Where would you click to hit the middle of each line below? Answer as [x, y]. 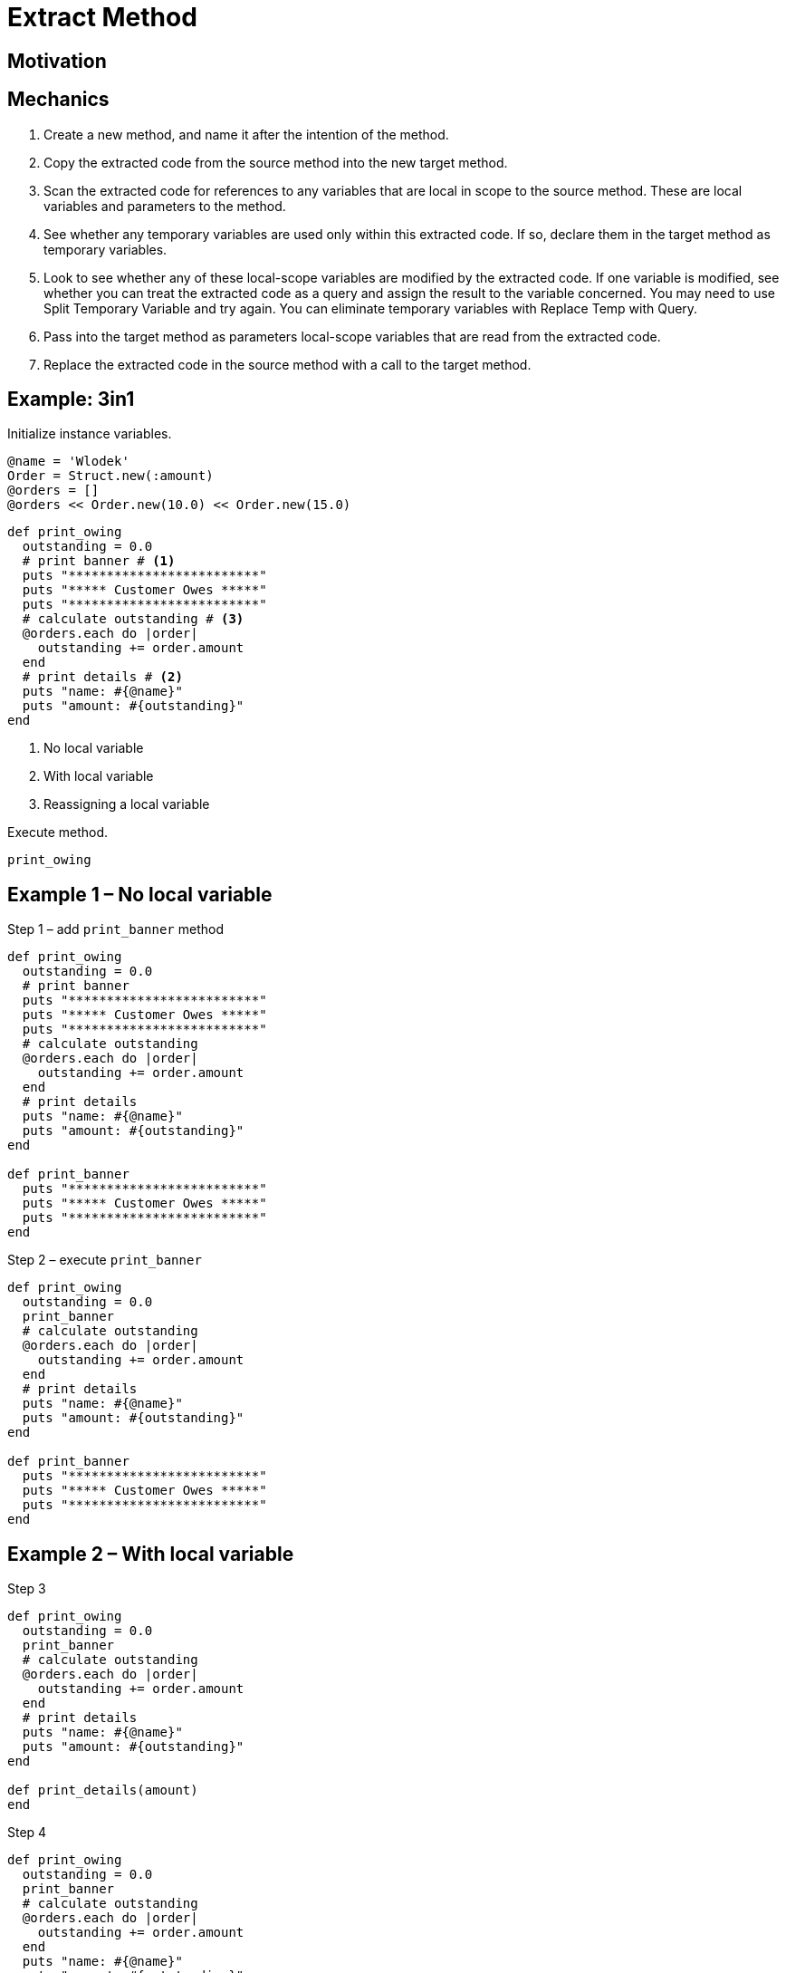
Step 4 [27, 1833]
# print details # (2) [102, 677]
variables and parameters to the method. [165, 206]
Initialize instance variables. [90, 434]
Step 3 [27, 1589]
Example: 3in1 [71, 399]
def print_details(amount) [103, 1790]
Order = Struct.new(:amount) [110, 476]
